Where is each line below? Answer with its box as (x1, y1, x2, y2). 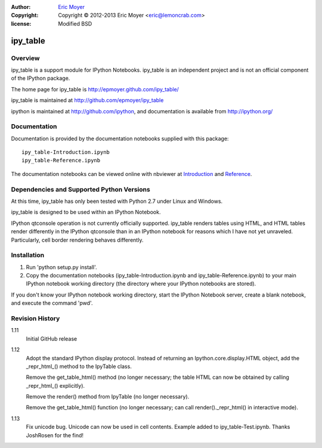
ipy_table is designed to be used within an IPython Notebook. (11, 209, 161, 216)
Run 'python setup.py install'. (26, 263, 98, 271)
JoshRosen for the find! (26, 431, 83, 438)
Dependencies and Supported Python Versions (11, 185, 150, 193)
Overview (11, 54, 40, 62)
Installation (11, 251, 45, 259)
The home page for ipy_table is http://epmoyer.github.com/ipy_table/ (11, 85, 179, 92)
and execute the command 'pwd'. (11, 299, 93, 307)
